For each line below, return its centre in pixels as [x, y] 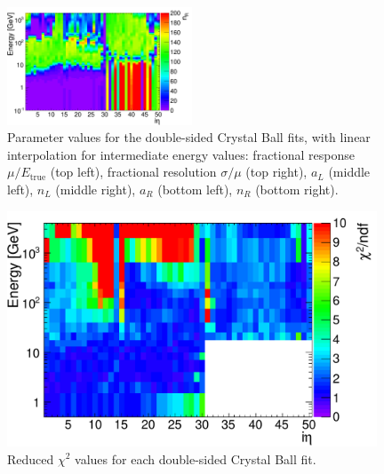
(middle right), [96, 189]
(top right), [276, 172]
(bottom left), [195, 189]
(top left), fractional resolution [133, 172]
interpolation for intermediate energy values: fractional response [181, 154]
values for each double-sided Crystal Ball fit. [196, 458]
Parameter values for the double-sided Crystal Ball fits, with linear [189, 137]
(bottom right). [297, 189]
